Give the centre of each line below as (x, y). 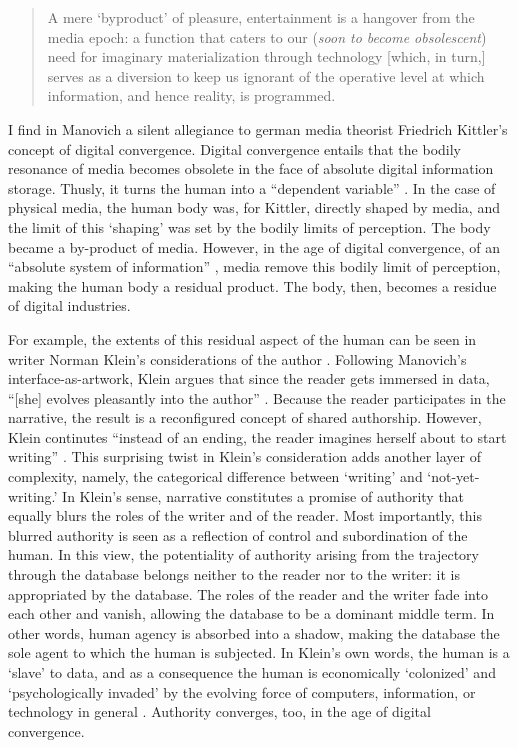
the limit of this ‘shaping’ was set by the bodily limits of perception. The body (249, 226)
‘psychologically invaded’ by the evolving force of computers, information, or (242, 691)
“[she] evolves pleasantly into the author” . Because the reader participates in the (257, 397)
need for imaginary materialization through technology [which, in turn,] (266, 56)
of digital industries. (69, 305)
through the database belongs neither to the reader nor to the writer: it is (234, 574)
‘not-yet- (453, 476)
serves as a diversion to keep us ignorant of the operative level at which (266, 75)
